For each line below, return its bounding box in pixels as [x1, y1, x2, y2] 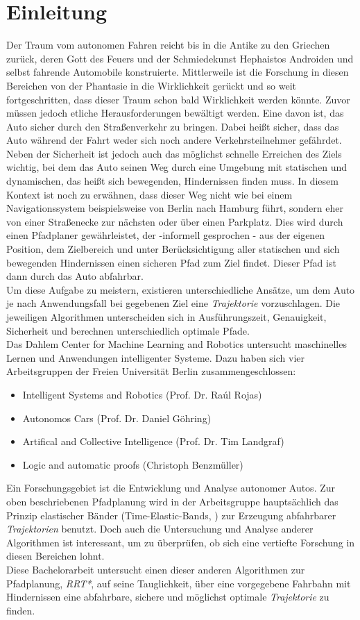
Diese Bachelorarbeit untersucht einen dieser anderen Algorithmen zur [6, 562, 305, 576]
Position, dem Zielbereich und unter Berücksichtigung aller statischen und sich [6, 242, 340, 256]
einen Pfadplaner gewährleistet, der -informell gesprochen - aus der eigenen [6, 228, 325, 242]
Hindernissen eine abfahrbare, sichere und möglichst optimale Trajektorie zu [6, 589, 329, 604]
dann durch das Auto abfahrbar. [6, 269, 144, 283]
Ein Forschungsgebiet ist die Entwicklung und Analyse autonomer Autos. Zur [6, 480, 336, 495]
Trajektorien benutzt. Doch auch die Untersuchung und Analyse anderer [6, 521, 314, 536]
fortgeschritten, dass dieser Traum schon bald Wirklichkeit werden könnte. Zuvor [6, 92, 350, 106]
